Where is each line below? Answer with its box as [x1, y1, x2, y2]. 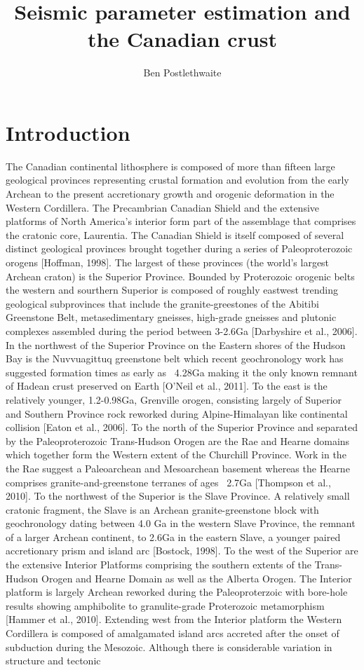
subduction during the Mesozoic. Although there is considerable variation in [6, 639, 332, 654]
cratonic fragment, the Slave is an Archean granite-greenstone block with [6, 502, 319, 517]
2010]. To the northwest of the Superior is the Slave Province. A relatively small [6, 488, 350, 503]
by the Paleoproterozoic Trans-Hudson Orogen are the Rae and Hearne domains [6, 433, 350, 448]
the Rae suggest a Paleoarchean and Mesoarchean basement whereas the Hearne [6, 460, 350, 475]
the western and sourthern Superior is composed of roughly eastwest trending [6, 282, 339, 297]
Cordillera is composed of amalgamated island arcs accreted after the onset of [6, 626, 339, 641]
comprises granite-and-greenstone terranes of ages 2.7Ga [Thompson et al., [6, 474, 331, 489]
